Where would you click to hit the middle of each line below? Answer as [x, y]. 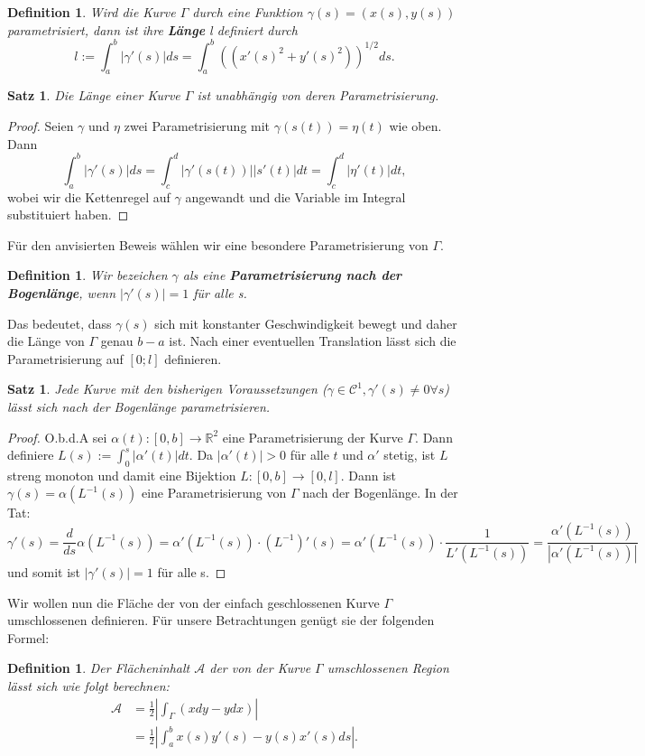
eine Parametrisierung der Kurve [313, 437]
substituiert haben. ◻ [68, 215]
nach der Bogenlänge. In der [380, 493]
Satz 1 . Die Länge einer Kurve [94, 95]
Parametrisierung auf [65, 358]
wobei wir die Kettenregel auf [89, 196]
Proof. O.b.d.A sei [57, 437]
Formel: [28, 637]
